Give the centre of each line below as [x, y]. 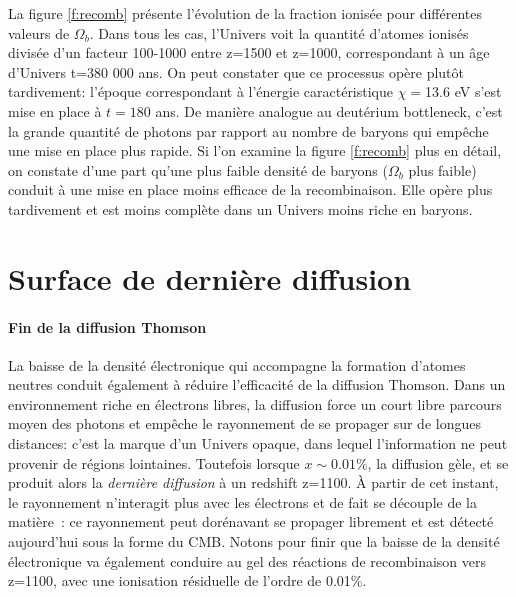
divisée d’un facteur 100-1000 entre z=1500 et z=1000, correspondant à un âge [249, 52]
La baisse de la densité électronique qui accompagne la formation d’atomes [237, 364]
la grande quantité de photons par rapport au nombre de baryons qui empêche [248, 130]
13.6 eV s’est [463, 91]
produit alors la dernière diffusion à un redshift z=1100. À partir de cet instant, [253, 482]
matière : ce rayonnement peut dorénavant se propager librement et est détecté [251, 521]
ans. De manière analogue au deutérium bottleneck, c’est [329, 110]
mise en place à [55, 110]
